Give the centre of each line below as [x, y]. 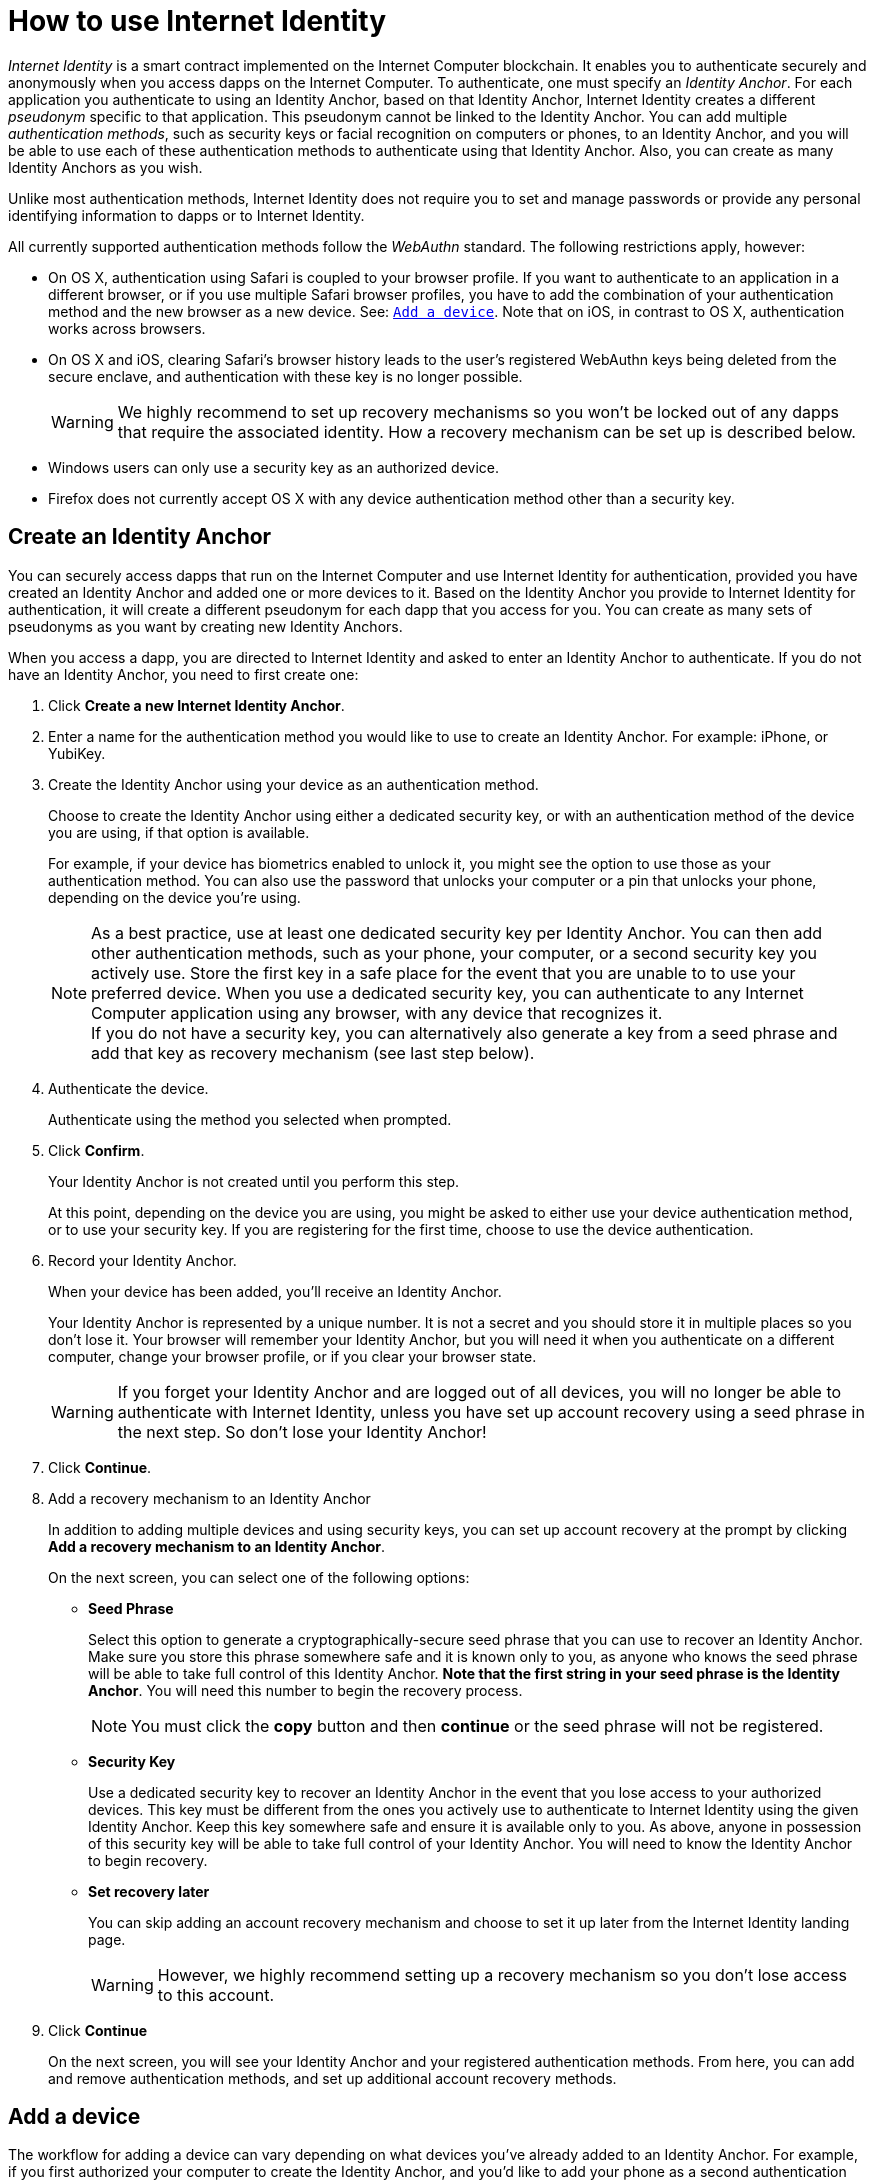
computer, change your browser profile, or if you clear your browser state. [292, 1356]
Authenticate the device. [128, 1088]
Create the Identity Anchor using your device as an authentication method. [293, 784]
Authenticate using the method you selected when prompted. [250, 1119]
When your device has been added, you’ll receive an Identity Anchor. [275, 1291]
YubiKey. [77, 753]
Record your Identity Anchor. [142, 1260]
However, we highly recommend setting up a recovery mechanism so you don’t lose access [502, 1974]
